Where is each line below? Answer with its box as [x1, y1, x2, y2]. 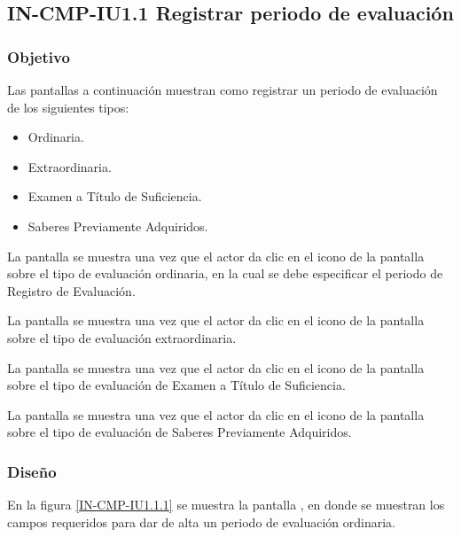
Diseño [7, 460, 57, 482]
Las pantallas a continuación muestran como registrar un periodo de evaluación [7, 81, 438, 98]
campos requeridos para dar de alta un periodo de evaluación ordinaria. [7, 512, 395, 531]
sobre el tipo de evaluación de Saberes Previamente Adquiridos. [7, 423, 352, 441]
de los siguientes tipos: [7, 97, 129, 116]
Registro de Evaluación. [7, 281, 136, 300]
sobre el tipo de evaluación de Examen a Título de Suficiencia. [7, 376, 346, 394]
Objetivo [7, 45, 70, 67]
